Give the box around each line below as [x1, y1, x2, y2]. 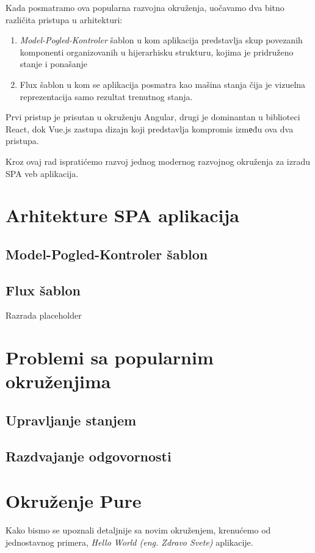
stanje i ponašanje [20, 57, 88, 70]
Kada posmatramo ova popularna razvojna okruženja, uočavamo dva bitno [5, 1, 284, 13]
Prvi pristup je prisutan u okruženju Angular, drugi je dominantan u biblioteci [5, 110, 300, 123]
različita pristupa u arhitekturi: [5, 13, 123, 26]
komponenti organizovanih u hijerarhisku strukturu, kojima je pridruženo [20, 45, 294, 58]
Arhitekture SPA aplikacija [5, 203, 239, 228]
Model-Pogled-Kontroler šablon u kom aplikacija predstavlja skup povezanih [20, 34, 303, 46]
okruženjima [5, 369, 111, 394]
